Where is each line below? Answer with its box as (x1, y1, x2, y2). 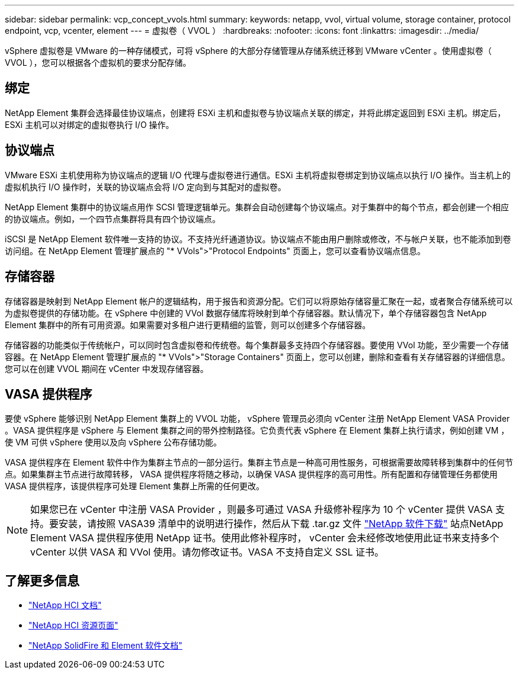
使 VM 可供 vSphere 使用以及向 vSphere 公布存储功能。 (5, 437, 222, 448)
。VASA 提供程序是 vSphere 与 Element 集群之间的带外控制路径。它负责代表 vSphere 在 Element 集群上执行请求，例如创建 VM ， (5, 425, 510, 436)
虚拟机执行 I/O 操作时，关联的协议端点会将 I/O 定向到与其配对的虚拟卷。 (5, 181, 286, 192)
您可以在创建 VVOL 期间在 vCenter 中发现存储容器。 (5, 363, 209, 374)
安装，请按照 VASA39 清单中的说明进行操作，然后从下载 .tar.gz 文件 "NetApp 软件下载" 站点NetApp (59, 518, 504, 530)
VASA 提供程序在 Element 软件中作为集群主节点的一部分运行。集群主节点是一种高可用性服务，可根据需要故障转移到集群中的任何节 (5, 457, 514, 468)
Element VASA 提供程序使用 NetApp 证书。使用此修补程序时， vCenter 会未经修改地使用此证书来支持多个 (30, 532, 499, 544)
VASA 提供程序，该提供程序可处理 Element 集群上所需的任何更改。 (5, 481, 265, 492)
